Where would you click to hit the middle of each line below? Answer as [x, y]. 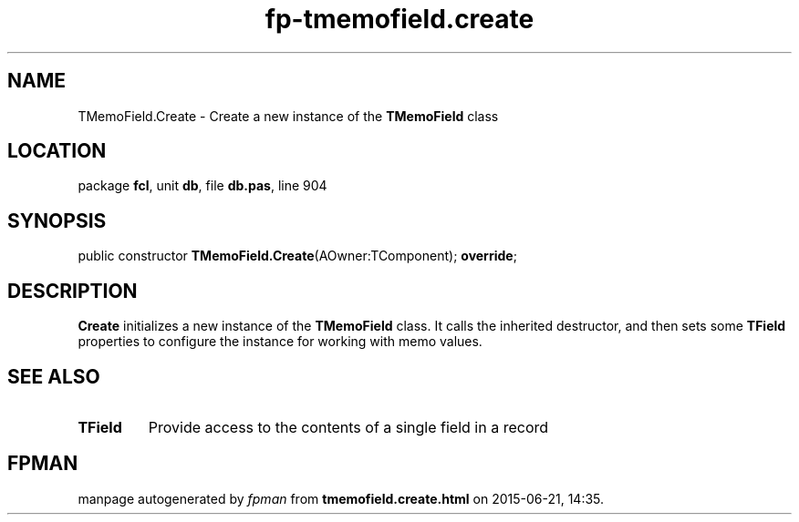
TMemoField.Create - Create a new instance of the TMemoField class [288, 116]
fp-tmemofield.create [399, 19]
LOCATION [57, 151]
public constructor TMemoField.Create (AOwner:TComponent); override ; [297, 256]
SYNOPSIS [57, 220]
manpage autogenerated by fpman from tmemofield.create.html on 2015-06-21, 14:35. [341, 498]
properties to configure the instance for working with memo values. [280, 342]
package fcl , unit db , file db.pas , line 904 [202, 186]
